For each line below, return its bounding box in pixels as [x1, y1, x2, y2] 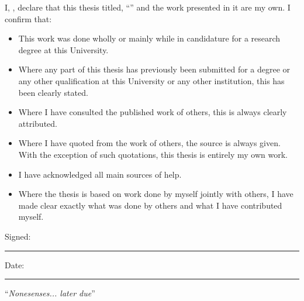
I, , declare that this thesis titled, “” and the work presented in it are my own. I [5, 1, 291, 13]
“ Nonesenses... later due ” [5, 287, 95, 299]
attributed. [18, 117, 57, 129]
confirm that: [5, 12, 52, 25]
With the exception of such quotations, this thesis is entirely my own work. [18, 148, 288, 160]
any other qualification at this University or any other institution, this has [18, 74, 285, 87]
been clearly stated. [18, 86, 88, 98]
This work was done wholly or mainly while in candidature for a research [18, 32, 281, 44]
